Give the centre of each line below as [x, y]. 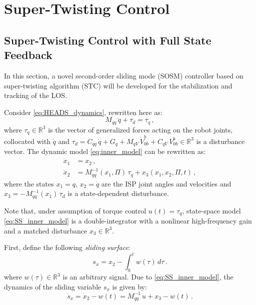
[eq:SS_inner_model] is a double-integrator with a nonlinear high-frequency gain [128, 221]
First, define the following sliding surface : [67, 247]
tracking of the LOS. [35, 95]
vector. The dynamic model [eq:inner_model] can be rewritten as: [105, 151]
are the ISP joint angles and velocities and [166, 183]
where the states [29, 183]
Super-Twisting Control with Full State [108, 40]
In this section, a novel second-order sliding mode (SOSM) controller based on [124, 75]
